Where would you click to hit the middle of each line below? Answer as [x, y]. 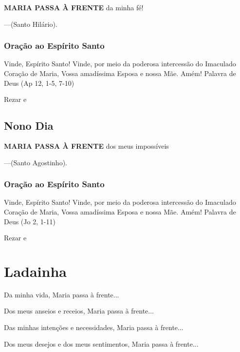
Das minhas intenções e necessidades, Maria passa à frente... [94, 327]
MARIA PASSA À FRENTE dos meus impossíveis [86, 146]
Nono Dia [29, 126]
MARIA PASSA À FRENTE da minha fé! [74, 7]
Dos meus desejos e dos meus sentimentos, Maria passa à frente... [101, 343]
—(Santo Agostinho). [36, 162]
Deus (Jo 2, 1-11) [30, 221]
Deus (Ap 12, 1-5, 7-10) [39, 83]
